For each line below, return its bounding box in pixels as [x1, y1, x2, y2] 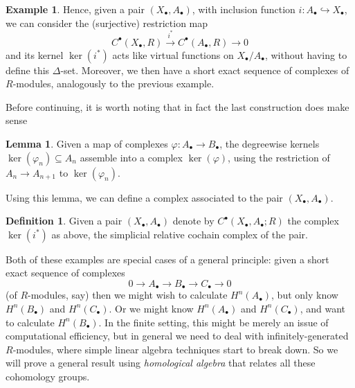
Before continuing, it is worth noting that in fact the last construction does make [6, 99, 349, 114]
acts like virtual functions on [112, 47, 234, 62]
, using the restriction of [228, 150, 330, 164]
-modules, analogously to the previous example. [12, 76, 215, 91]
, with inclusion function [192, 2, 295, 16]
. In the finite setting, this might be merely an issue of [98, 315, 329, 329]
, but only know [271, 288, 338, 302]
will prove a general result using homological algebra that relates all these [6, 355, 316, 370]
